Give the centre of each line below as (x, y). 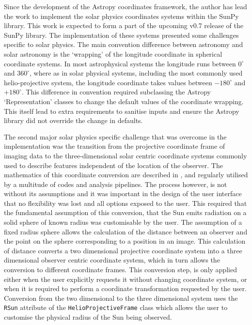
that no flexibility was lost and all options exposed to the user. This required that (126, 203)
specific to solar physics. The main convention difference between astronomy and (124, 44)
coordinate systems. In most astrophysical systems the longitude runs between (120, 63)
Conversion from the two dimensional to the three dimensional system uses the (121, 298)
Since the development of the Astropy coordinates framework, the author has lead (126, 6)
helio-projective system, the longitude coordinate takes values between (108, 82)
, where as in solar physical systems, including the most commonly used (136, 73)
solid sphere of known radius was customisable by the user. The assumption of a (123, 222)
